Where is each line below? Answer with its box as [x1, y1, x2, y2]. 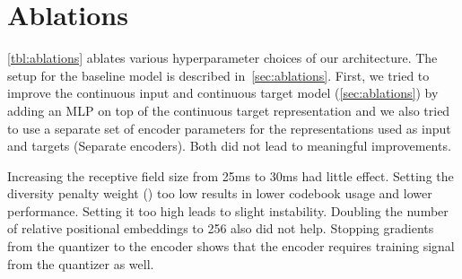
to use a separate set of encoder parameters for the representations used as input [7, 118, 451, 137]
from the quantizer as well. [7, 254, 154, 273]
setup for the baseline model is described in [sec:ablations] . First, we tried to [7, 65, 430, 84]
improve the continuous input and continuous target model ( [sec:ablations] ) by [7, 83, 439, 102]
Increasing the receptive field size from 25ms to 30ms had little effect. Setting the [7, 166, 454, 185]
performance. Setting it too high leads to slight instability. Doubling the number [7, 201, 449, 220]
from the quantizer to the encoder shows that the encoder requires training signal [7, 237, 455, 256]
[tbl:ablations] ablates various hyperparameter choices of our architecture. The [7, 48, 438, 67]
